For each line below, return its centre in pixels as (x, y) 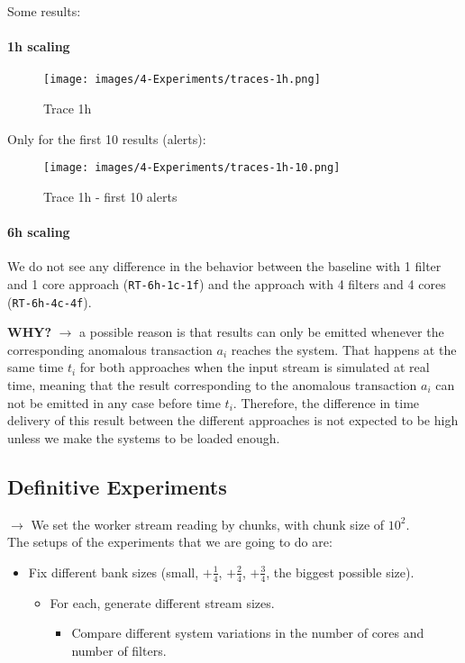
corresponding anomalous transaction (110, 349)
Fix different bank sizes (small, (114, 572)
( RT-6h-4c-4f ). (50, 301)
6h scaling (39, 232)
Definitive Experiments (117, 486)
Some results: (44, 11)
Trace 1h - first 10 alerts (110, 196)
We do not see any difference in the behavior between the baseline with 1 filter (224, 266)
